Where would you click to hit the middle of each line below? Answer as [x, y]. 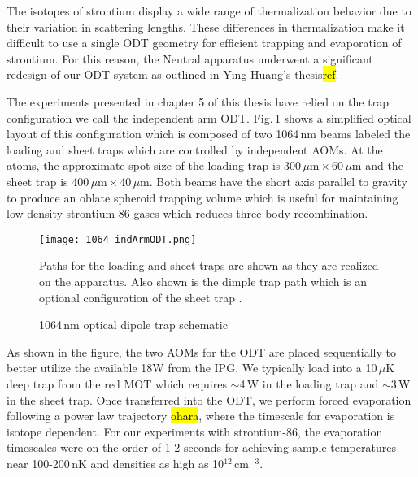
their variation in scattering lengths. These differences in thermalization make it [206, 26]
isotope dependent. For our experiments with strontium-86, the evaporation [195, 431]
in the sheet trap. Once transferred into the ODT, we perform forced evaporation [209, 399]
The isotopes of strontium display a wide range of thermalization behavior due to [209, 11]
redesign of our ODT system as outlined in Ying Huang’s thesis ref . [173, 74]
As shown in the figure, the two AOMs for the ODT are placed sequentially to [201, 351]
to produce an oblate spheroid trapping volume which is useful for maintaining [202, 197]
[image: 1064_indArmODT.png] [118, 239]
